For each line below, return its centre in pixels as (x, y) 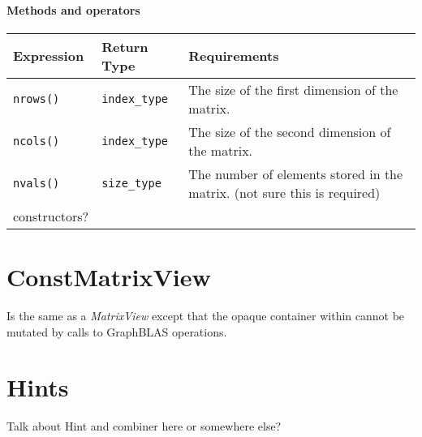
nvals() (37, 183)
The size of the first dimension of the (293, 89)
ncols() (37, 141)
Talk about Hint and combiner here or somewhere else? (144, 426)
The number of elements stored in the (296, 174)
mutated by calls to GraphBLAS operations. (117, 331)
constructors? (51, 216)
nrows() (37, 99)
